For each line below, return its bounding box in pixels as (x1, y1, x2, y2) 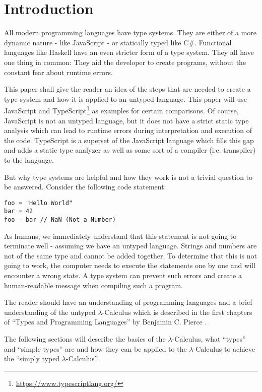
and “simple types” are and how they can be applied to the (4, 343, 187, 354)
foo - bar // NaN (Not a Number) (4, 216, 116, 223)
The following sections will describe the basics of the (4, 334, 166, 344)
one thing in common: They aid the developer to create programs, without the (4, 56, 246, 67)
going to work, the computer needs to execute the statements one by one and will (4, 260, 255, 271)
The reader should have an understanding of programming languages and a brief (4, 297, 252, 307)
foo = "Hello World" (4, 199, 73, 207)
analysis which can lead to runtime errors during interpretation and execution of (4, 125, 252, 136)
